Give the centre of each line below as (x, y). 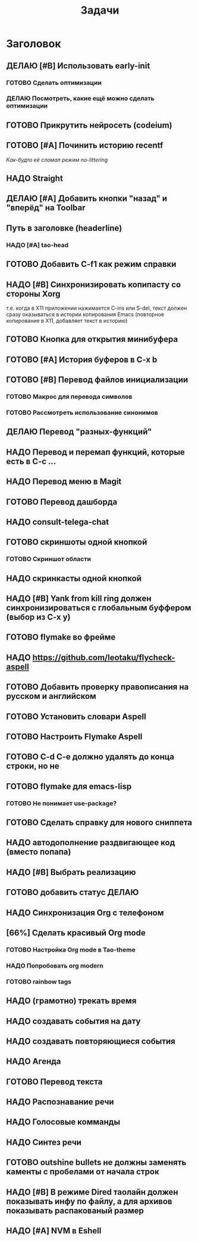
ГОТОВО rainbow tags (39, 981)
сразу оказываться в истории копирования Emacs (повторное (85, 314)
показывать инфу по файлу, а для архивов (89, 1201)
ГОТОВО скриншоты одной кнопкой (77, 542)
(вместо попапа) (39, 852)
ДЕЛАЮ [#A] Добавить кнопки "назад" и (87, 199)
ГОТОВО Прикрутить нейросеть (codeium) (89, 125)
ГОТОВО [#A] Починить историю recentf (85, 145)
